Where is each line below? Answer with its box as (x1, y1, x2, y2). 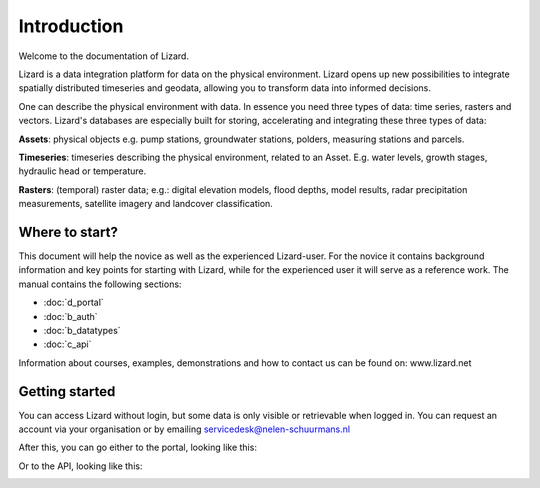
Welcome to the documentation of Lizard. (18, 50, 190, 62)
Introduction (18, 15, 124, 37)
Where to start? (18, 223, 119, 240)
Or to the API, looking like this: (18, 460, 143, 472)
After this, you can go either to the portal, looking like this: (18, 441, 257, 454)
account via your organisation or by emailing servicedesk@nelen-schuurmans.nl (18, 423, 350, 435)
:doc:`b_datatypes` (43, 324, 121, 336)
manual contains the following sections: (18, 278, 182, 290)
